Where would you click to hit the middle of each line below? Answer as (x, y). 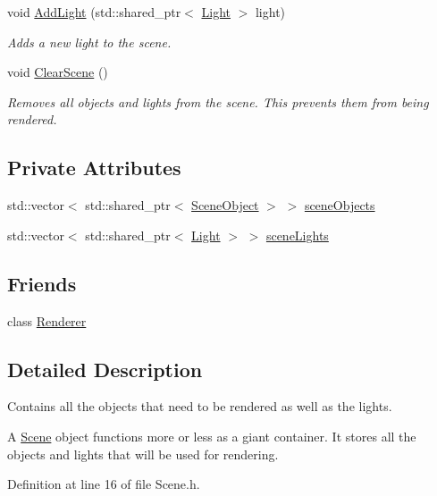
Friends (42, 283)
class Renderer (47, 320)
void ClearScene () (58, 72)
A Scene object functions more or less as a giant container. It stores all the (212, 436)
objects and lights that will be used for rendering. (143, 454)
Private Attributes (94, 168)
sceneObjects (340, 205)
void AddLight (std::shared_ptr (94, 12)
